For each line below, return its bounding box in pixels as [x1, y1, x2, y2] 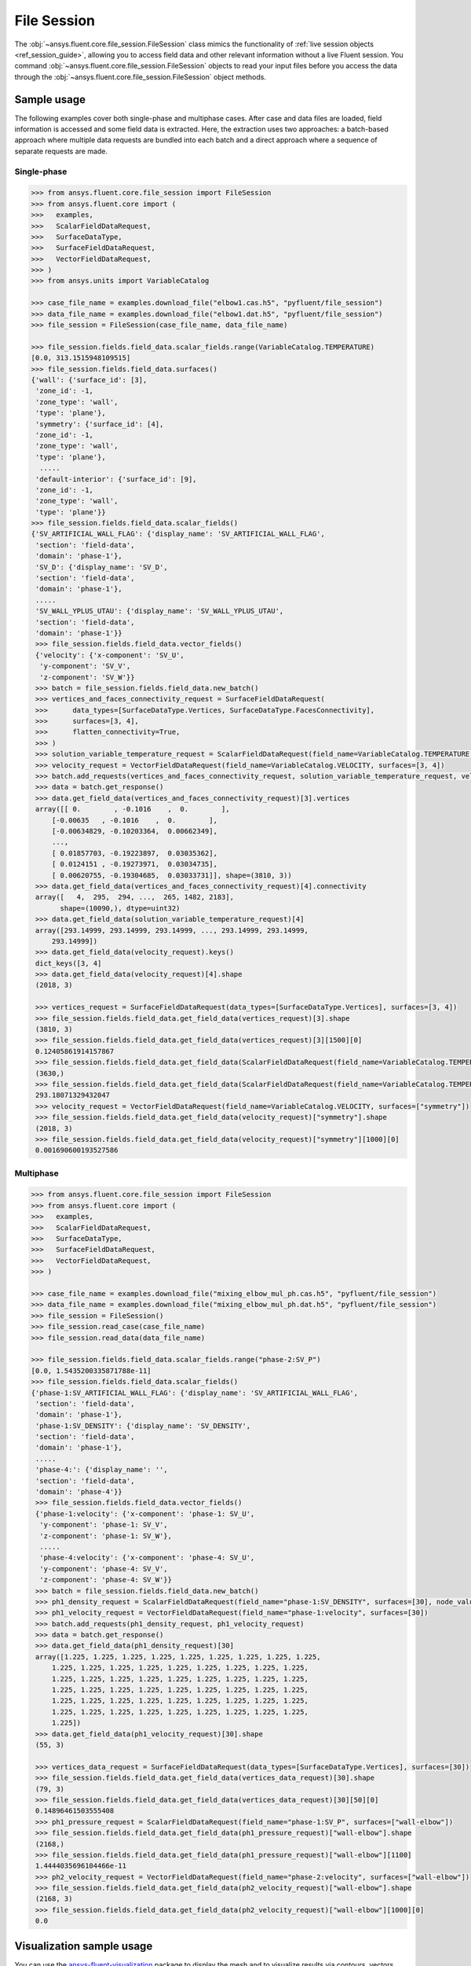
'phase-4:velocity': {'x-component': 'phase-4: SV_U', [39, 1553, 255, 1563]
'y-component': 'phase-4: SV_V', [39, 1564, 168, 1573]
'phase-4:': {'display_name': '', [35, 1465, 168, 1474]
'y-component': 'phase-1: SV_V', [39, 1520, 168, 1530]
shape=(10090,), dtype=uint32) [60, 904, 181, 912]
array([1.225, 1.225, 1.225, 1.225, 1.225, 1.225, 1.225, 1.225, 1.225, [35, 1652, 321, 1661]
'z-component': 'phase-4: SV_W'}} [39, 1575, 173, 1585]
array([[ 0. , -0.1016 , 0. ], [35, 804, 231, 814]
